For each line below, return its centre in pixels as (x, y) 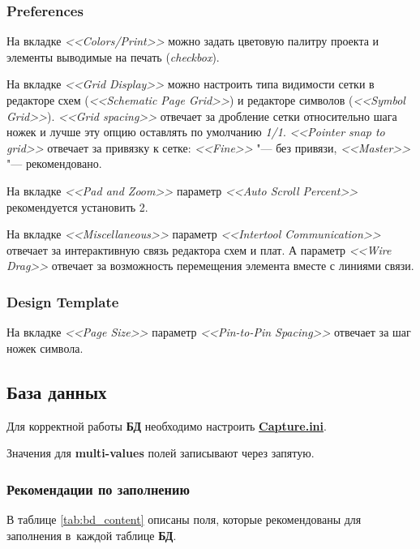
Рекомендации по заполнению (98, 489)
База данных (57, 391)
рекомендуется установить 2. (77, 206)
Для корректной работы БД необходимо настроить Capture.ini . (167, 425)
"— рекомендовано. (54, 163)
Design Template (63, 301)
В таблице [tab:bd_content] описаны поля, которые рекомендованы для (184, 519)
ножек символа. (45, 347)
